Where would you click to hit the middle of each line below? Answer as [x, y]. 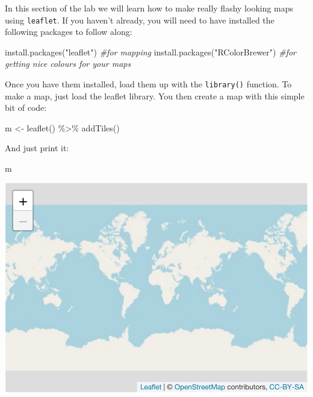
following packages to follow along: [69, 32]
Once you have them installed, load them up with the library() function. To [148, 84]
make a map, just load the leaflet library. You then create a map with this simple [155, 95]
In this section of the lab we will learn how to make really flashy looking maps [149, 8]
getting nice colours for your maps [68, 64]
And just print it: [37, 148]
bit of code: [26, 108]
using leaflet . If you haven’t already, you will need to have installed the [140, 20]
